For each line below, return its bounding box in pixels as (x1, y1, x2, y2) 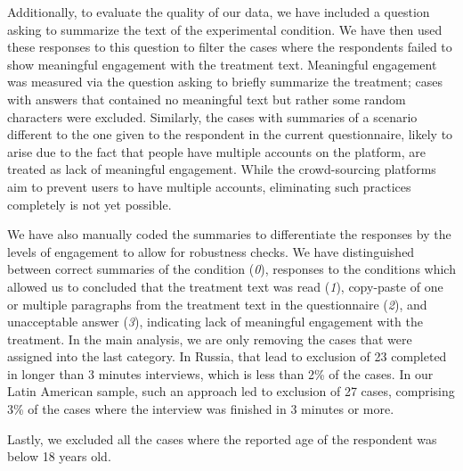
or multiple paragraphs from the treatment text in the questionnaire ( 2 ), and (7, 294, 427, 313)
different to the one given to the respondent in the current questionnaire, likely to (7, 125, 453, 144)
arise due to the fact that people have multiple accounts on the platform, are (7, 142, 426, 161)
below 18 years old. (7, 447, 111, 466)
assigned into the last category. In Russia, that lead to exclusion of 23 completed (7, 347, 447, 366)
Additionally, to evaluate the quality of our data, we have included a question (7, 3, 430, 21)
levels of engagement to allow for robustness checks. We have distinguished (7, 242, 415, 260)
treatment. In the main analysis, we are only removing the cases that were (7, 329, 412, 348)
